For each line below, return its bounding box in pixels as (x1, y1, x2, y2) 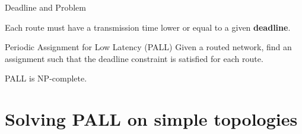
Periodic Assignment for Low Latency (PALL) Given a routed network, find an (5, 41, 292, 53)
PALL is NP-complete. (5, 72, 87, 84)
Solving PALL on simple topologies (5, 107, 298, 131)
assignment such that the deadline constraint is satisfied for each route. (5, 52, 263, 64)
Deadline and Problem (5, 1, 86, 13)
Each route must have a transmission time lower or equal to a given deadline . (5, 21, 291, 33)
